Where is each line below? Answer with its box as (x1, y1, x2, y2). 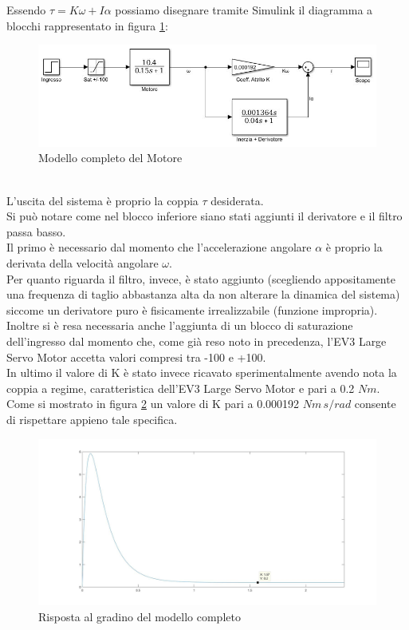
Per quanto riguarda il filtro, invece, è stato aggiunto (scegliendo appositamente (6, 270, 395, 287)
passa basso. (6, 223, 66, 240)
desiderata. (210, 192, 264, 208)
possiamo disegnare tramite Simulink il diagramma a (115, 2, 373, 18)
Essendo (6, 2, 46, 18)
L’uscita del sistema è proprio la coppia (6, 192, 199, 208)
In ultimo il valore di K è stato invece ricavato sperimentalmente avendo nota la (6, 364, 397, 381)
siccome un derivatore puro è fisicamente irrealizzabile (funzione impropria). (6, 301, 378, 318)
